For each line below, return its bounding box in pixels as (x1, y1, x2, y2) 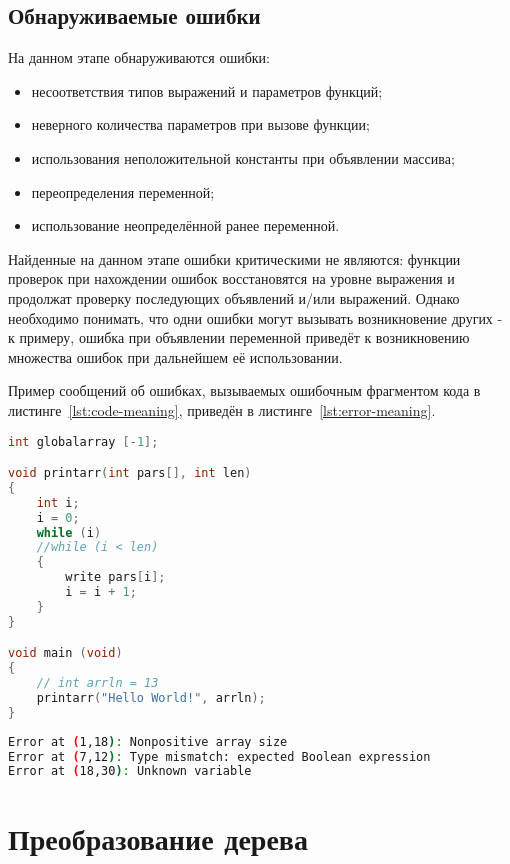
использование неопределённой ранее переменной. (31, 215, 340, 236)
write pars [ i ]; (65, 570, 166, 585)
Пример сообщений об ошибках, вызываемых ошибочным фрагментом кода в (8, 380, 481, 401)
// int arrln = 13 (36, 676, 159, 691)
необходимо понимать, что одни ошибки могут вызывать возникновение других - (8, 307, 503, 328)
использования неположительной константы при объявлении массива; (31, 147, 455, 168)
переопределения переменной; (31, 181, 215, 202)
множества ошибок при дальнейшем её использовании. (8, 346, 343, 367)
